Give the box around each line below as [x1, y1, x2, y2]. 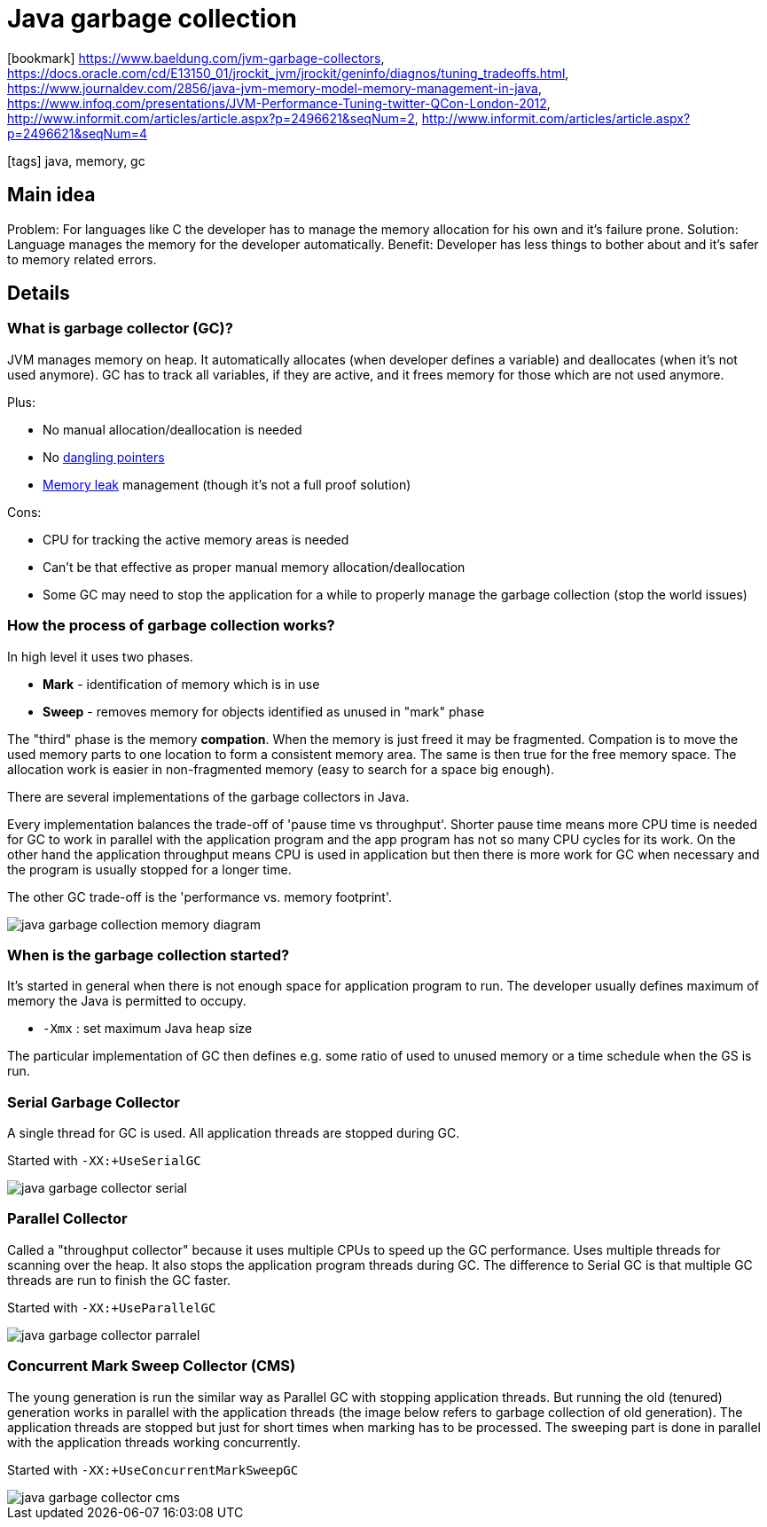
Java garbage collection [7, 4, 297, 34]
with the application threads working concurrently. [7, 1434, 301, 1450]
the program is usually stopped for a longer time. [7, 861, 292, 877]
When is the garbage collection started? [7, 945, 290, 964]
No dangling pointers [43, 449, 165, 465]
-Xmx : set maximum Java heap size [43, 1021, 253, 1037]
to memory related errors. [7, 251, 157, 267]
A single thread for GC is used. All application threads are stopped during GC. [7, 1125, 460, 1141]
